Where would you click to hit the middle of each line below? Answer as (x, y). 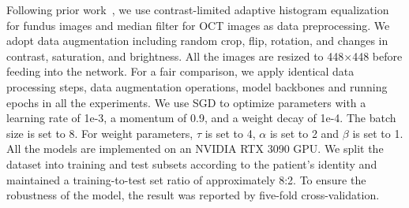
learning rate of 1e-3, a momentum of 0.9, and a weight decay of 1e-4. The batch (201, 118)
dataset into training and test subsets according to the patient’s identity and (192, 163)
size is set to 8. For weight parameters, (100, 133)
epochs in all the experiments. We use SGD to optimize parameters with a (186, 102)
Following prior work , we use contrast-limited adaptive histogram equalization (198, 9)
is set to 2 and (304, 133)
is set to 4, (230, 133)
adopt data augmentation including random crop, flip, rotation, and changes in (197, 41)
